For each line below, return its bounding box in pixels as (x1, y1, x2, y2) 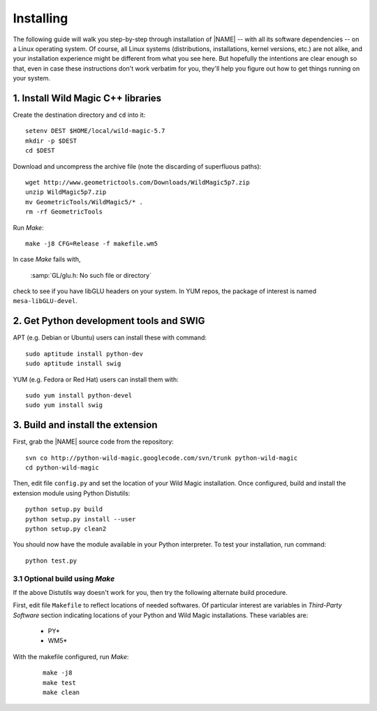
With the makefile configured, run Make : (13, 652, 129, 661)
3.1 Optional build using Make (13, 574, 115, 584)
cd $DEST (25, 147, 55, 155)
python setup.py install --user (25, 515, 136, 523)
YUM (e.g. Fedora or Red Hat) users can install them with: (13, 375, 179, 383)
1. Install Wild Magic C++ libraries (13, 92, 162, 104)
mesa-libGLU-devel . (13, 297, 78, 305)
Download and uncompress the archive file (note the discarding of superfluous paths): (13, 162, 262, 171)
